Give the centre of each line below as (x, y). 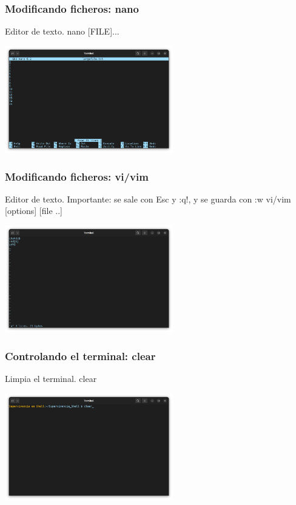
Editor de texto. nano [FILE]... (62, 31)
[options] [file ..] (34, 211)
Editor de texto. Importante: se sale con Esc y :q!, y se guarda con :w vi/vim (148, 199)
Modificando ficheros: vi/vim (77, 176)
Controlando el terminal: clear (80, 356)
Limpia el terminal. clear (51, 379)
